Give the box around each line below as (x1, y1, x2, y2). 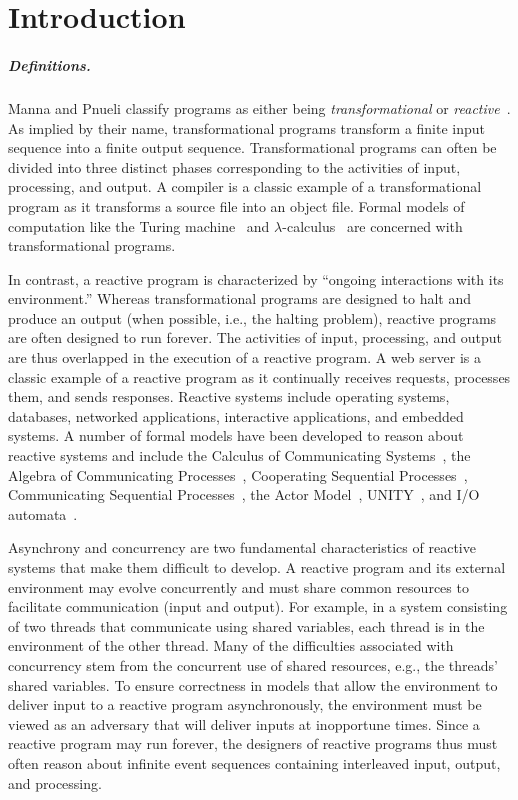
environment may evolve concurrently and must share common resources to (8, 576, 469, 597)
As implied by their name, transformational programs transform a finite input (8, 117, 486, 138)
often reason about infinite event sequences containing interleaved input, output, (8, 752, 501, 773)
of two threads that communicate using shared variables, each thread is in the (8, 615, 485, 636)
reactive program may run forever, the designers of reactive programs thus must (8, 733, 498, 754)
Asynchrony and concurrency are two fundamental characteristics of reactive (8, 537, 476, 558)
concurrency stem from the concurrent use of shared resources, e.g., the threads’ (8, 654, 498, 675)
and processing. (8, 772, 102, 793)
